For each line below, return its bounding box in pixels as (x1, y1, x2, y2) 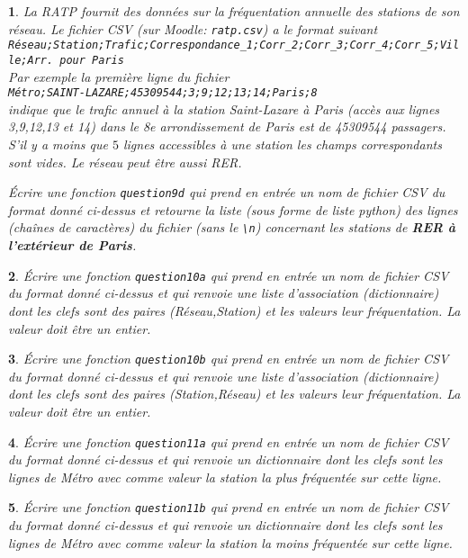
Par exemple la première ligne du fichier (8, 67, 229, 85)
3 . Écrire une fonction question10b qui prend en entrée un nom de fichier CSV (8, 349, 449, 368)
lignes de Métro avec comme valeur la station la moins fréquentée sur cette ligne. (8, 533, 453, 552)
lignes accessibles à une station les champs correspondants (122, 135, 442, 153)
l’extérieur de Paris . (8, 236, 137, 255)
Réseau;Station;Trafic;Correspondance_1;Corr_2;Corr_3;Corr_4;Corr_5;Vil (8, 39, 460, 52)
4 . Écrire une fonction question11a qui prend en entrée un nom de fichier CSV (8, 432, 449, 451)
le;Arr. (8, 53, 54, 67)
